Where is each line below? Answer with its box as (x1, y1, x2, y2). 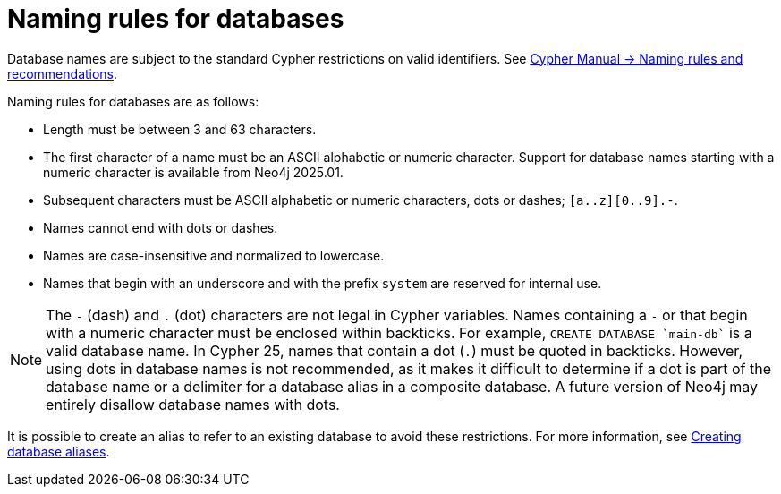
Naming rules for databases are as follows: (7, 93, 259, 109)
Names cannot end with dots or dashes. (43, 219, 278, 235)
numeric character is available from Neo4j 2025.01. (43, 164, 344, 180)
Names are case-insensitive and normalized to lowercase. (43, 247, 385, 263)
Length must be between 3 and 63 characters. (43, 121, 317, 137)
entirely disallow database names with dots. (46, 395, 340, 413)
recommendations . (7, 65, 118, 81)
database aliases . (7, 443, 110, 459)
